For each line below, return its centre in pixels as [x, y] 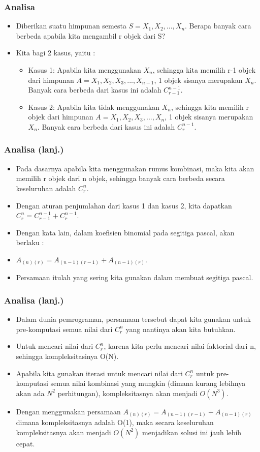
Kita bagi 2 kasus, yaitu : [56, 53]
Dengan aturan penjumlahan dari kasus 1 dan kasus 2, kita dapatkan [124, 205]
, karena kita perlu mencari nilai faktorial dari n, [180, 346]
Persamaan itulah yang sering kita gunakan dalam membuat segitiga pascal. [135, 277]
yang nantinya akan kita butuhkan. [181, 329]
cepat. [25, 443]
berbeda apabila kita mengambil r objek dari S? [91, 35]
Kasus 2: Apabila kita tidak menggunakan [94, 107]
